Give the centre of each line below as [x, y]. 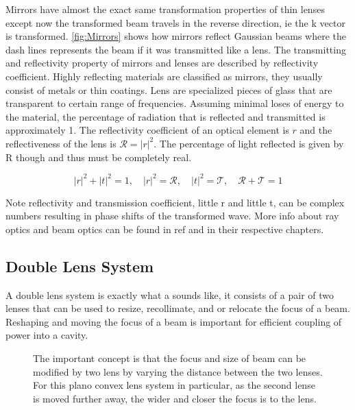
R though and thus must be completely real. [99, 157]
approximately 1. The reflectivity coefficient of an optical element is [147, 130]
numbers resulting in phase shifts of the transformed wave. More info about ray [172, 216]
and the [316, 130]
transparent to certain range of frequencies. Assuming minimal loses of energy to [175, 103]
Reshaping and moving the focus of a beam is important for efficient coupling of [174, 321]
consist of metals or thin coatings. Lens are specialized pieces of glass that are [169, 89]
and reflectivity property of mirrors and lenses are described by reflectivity [162, 63]
